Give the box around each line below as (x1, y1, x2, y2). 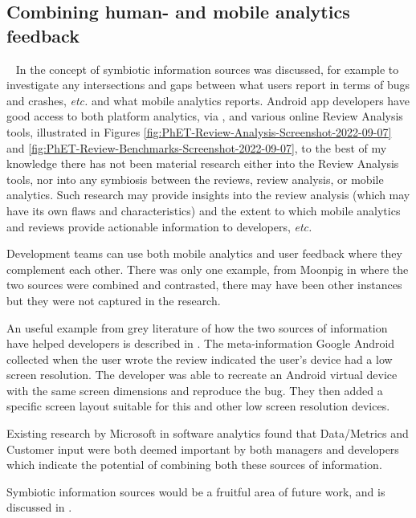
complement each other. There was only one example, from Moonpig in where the (6, 260, 409, 277)
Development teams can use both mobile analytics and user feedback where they (6, 245, 402, 262)
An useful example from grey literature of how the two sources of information (6, 319, 388, 336)
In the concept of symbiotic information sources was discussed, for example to (15, 60, 399, 77)
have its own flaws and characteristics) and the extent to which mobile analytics (6, 202, 401, 218)
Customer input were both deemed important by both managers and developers (6, 440, 399, 457)
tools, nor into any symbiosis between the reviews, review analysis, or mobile (6, 170, 384, 187)
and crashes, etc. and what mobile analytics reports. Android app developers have (6, 92, 410, 108)
